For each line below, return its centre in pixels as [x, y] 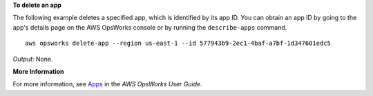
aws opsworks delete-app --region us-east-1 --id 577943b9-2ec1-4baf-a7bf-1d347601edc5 [178, 44]
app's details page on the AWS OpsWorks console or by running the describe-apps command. [150, 27]
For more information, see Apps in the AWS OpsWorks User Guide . [108, 84]
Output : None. [33, 59]
